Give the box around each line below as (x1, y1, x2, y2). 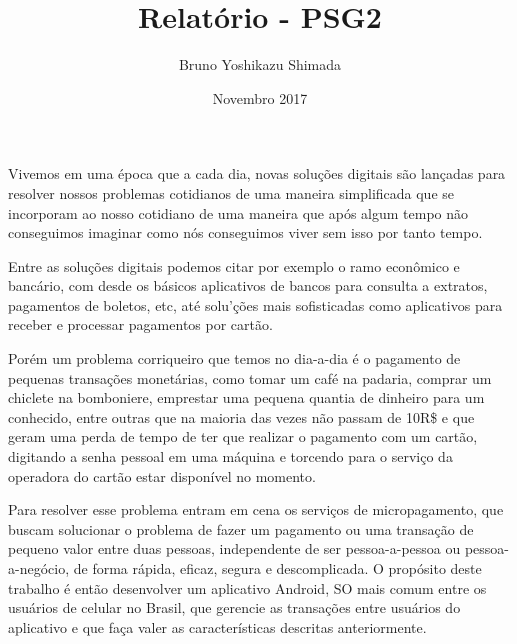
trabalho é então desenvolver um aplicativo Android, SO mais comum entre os (8, 577, 487, 598)
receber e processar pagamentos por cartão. (8, 314, 273, 335)
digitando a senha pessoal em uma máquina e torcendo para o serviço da (8, 446, 453, 467)
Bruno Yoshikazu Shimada (178, 54, 342, 75)
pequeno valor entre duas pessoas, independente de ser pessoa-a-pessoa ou (8, 538, 461, 559)
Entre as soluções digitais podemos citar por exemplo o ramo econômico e (8, 255, 460, 276)
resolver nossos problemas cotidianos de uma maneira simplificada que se (8, 182, 455, 203)
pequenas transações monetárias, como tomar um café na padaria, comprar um (8, 367, 492, 388)
